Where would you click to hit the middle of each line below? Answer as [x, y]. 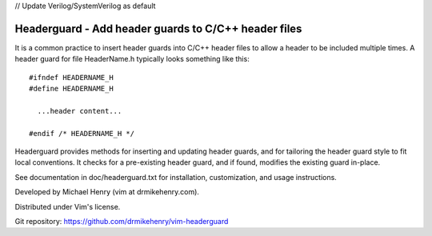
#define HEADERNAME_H [71, 89]
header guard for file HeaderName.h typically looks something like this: [132, 59]
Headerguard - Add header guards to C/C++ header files [158, 28]
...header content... [80, 111]
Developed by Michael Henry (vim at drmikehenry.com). [107, 192]
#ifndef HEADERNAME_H [71, 77]
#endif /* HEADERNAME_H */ [82, 133]
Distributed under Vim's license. [68, 206]
